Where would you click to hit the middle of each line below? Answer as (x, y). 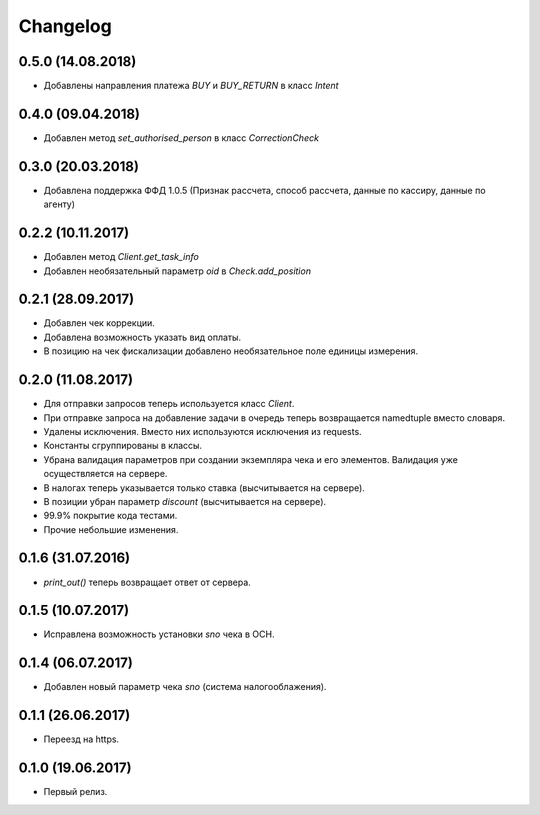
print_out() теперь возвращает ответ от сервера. (147, 582)
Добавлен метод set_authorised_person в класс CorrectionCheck (181, 137)
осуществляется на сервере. (105, 474)
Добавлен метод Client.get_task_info (121, 257)
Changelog (65, 26)
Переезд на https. (81, 739)
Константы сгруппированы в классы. (123, 446)
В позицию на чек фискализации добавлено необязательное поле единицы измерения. (231, 351)
